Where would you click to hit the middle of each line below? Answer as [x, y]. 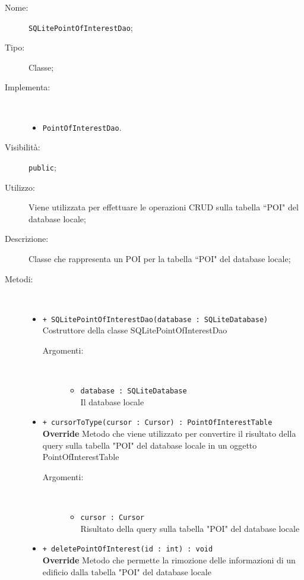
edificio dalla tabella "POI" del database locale [127, 571]
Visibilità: [23, 147]
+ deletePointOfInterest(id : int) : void [128, 549]
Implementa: [28, 87]
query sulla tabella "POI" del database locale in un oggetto [150, 445]
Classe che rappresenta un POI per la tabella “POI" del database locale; [160, 258]
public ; [42, 167]
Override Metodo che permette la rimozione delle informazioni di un [169, 559]
